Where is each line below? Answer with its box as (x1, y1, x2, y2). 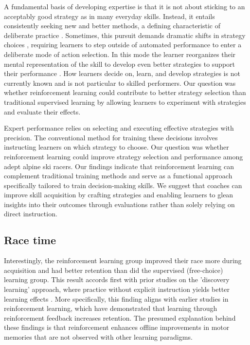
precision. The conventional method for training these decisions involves (4, 132, 218, 142)
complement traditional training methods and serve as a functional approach (4, 171, 232, 181)
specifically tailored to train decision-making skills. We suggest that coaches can (4, 180, 242, 190)
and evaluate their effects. (4, 106, 81, 116)
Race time (4, 232, 56, 248)
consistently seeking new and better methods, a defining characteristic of (4, 20, 220, 31)
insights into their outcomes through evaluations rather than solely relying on (4, 199, 235, 209)
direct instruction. (4, 209, 57, 219)
